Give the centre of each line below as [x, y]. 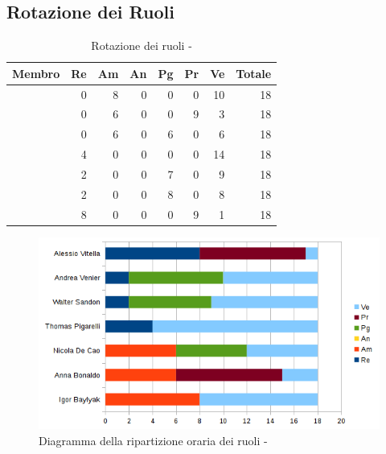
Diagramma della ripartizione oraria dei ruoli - [153, 440]
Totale [254, 73]
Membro [36, 73]
